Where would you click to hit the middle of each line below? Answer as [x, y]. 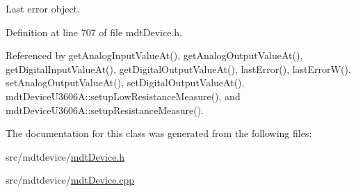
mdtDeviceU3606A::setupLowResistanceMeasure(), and [123, 96]
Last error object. [43, 8]
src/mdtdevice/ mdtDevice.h [65, 156]
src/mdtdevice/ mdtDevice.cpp [70, 180]
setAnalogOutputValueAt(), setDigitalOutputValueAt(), [125, 82]
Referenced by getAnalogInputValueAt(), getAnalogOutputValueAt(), [154, 55]
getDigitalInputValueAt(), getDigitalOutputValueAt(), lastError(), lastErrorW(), [178, 69]
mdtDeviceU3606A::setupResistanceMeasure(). [105, 110]
